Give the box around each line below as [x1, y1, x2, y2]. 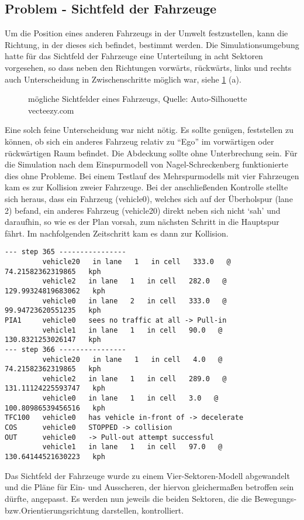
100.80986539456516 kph [5, 403, 105, 412]
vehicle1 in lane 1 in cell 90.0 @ [42, 326, 223, 334]
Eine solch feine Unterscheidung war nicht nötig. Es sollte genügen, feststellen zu [5, 124, 294, 136]
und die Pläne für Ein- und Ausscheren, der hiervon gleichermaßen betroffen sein [5, 481, 294, 493]
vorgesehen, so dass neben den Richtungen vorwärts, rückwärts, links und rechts [5, 61, 292, 73]
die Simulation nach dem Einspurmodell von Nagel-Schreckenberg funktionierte [5, 158, 289, 170]
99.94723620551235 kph [5, 306, 101, 315]
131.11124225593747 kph [5, 384, 105, 393]
